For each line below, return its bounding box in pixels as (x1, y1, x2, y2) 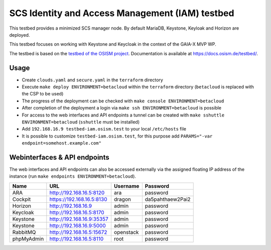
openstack (113, 228, 139, 235)
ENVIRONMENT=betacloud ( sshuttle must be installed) (22, 118, 140, 125)
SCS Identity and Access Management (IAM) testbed (9, 8, 234, 19)
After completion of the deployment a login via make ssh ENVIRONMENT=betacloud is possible (22, 105, 222, 111)
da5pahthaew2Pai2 (145, 196, 191, 203)
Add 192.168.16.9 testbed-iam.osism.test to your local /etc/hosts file (22, 126, 187, 132)
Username (113, 182, 140, 189)
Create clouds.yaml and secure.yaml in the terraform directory (22, 77, 163, 83)
